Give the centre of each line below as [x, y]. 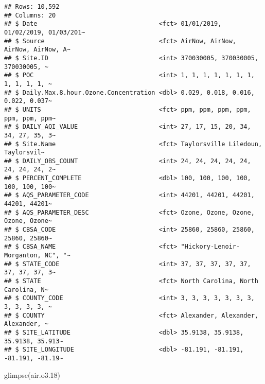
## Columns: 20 [30, 15]
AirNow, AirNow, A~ [37, 50]
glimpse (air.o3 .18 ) [32, 374]
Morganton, [23, 256]
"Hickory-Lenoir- [210, 247]
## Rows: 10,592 [32, 7]
